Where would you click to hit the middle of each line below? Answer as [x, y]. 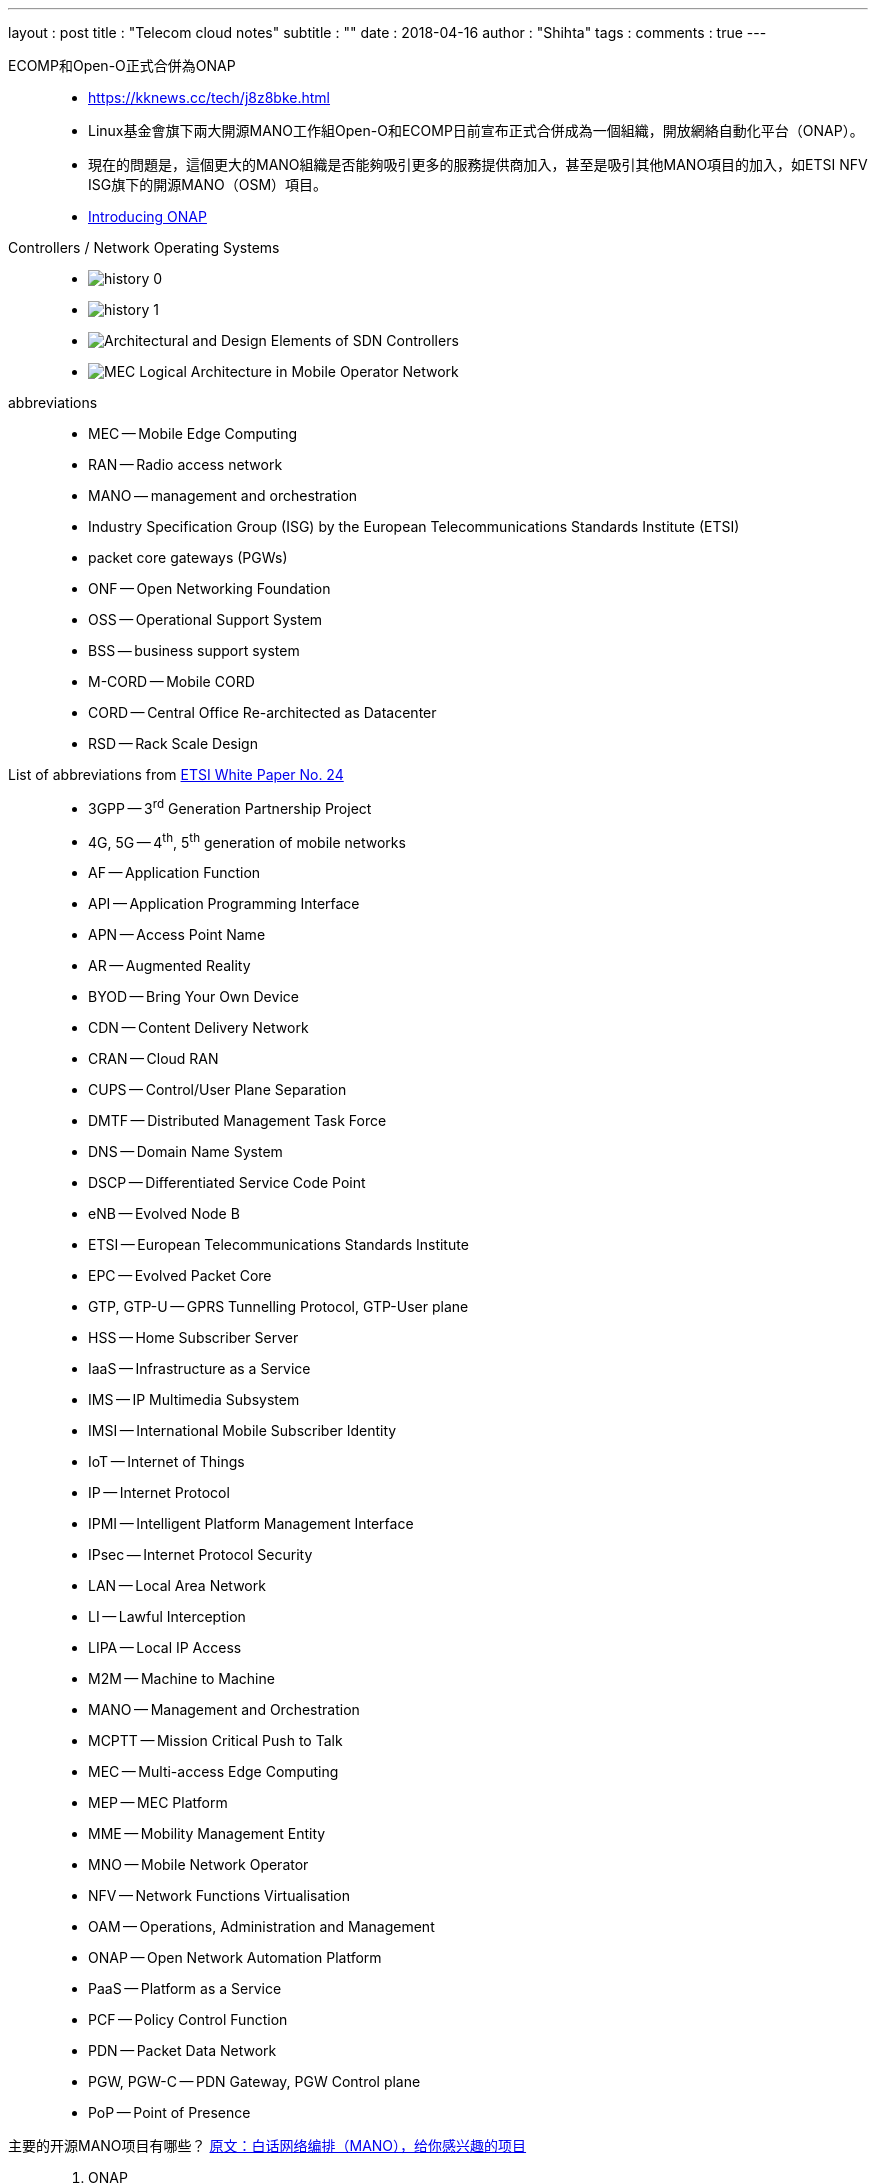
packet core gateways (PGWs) [188, 557]
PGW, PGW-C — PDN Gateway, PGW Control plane [254, 2082]
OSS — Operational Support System [205, 619]
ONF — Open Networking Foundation [209, 588]
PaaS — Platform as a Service [185, 1989]
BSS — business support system [194, 650]
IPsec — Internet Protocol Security [200, 1555]
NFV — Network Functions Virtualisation [219, 1896]
